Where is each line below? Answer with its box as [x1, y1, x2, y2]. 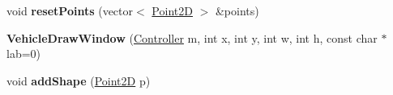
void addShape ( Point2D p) [6, 72, 151, 89]
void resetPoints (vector [6, 2, 134, 19]
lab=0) [6, 45, 41, 62]
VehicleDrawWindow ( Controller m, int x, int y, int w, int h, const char [6, 29, 378, 46]
